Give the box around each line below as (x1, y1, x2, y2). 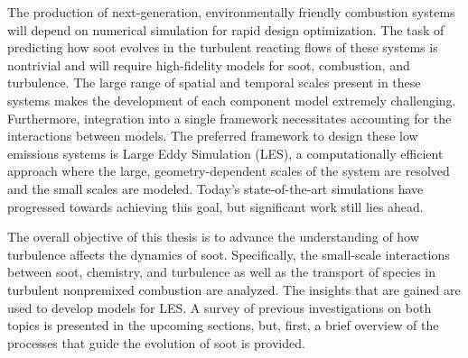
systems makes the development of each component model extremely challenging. (7, 90, 456, 109)
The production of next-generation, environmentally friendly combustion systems (7, 3, 455, 21)
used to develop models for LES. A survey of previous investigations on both (7, 298, 432, 317)
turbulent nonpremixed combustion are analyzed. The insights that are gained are (7, 280, 461, 298)
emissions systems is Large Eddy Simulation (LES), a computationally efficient (7, 143, 444, 162)
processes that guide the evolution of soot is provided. (7, 333, 305, 352)
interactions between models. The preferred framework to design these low (7, 126, 418, 145)
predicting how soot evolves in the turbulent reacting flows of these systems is (7, 38, 438, 57)
